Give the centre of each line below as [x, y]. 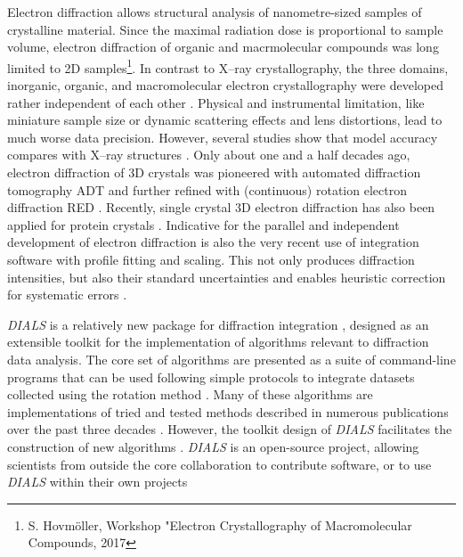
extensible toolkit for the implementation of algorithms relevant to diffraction [218, 342]
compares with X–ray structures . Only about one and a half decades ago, [209, 155]
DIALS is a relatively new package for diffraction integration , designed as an [218, 324]
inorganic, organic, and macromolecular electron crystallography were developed [226, 85]
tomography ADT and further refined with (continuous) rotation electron [207, 189]
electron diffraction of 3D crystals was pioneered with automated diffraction [214, 172]
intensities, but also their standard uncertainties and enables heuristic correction [227, 277]
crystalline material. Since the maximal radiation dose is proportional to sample [225, 29]
